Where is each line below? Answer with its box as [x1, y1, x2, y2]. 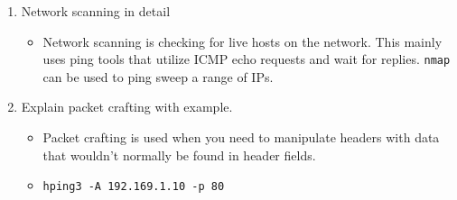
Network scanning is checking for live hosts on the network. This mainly [42, 32, 443, 50]
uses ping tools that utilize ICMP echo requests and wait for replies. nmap [42, 50, 451, 68]
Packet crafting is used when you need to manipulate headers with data [42, 128, 440, 147]
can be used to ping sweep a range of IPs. [42, 67, 274, 86]
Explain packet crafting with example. [21, 97, 233, 116]
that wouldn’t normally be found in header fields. [42, 145, 316, 164]
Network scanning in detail [21, 2, 171, 20]
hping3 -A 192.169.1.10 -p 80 [42, 180, 225, 194]
